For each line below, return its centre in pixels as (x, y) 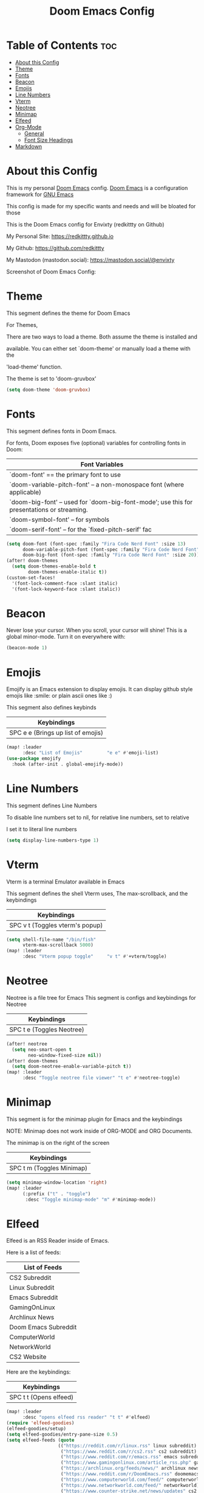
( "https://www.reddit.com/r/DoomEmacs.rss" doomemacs (130, 1474)
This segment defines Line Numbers (52, 806)
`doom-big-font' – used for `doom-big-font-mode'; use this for (101, 502)
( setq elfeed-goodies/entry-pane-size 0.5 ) (62, 1434)
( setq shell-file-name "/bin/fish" (51, 940)
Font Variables (102, 464)
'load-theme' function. (34, 367)
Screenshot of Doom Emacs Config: (51, 272)
